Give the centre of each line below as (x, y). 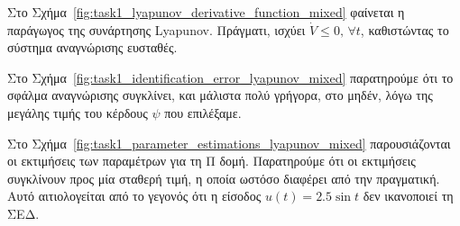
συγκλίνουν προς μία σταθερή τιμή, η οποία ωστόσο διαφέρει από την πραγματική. (224, 178)
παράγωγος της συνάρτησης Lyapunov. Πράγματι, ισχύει (156, 29)
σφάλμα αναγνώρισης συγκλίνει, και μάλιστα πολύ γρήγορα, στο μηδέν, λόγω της (220, 95)
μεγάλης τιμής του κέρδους (78, 112)
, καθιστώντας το (405, 29)
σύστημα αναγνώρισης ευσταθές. (92, 47)
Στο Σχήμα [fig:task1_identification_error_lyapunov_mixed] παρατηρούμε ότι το (230, 77)
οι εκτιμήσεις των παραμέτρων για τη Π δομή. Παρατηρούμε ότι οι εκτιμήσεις (212, 161)
